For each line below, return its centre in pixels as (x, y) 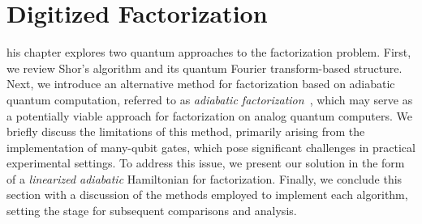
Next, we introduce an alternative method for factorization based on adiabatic (201, 84)
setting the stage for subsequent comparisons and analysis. (152, 211)
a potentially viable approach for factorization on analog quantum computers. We (210, 115)
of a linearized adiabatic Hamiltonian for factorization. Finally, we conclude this (205, 178)
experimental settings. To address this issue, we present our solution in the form (206, 163)
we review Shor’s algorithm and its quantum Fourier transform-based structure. (205, 68)
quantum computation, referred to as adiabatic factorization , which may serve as (210, 99)
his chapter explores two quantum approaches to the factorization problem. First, (209, 52)
